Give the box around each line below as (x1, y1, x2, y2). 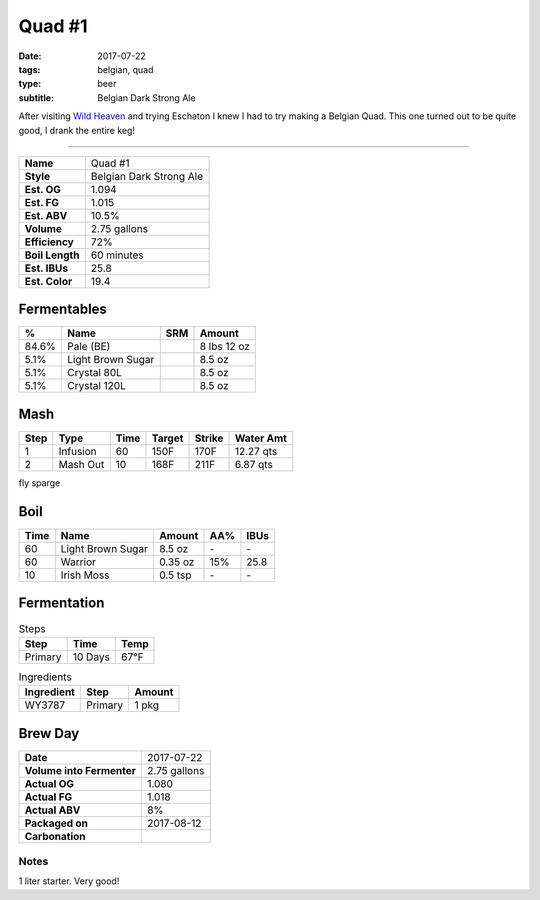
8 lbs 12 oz (199, 340, 250, 354)
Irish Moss (60, 568, 110, 582)
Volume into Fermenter (24, 763, 137, 777)
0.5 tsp (158, 568, 192, 582)
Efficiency (24, 235, 74, 249)
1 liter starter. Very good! (18, 875, 120, 887)
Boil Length (24, 248, 80, 262)
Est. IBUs (24, 261, 69, 275)
